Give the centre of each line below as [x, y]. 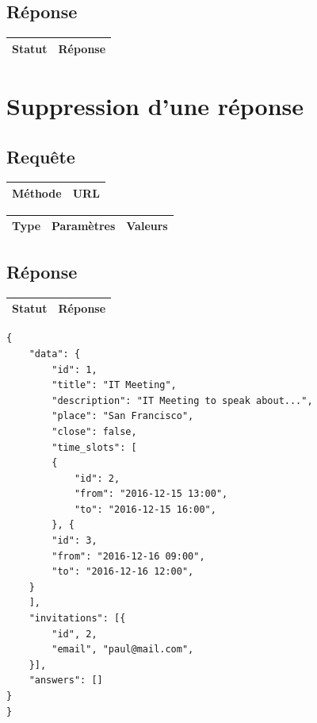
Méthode [37, 192]
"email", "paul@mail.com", [123, 650]
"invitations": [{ [77, 619]
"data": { [55, 354]
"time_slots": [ [94, 447]
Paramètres [84, 226]
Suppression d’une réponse [155, 105]
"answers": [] [66, 681]
